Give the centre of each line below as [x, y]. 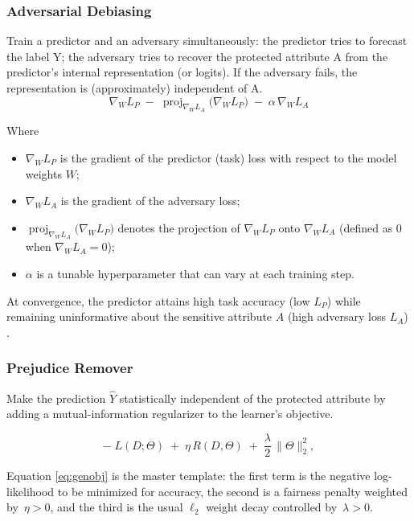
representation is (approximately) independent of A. [135, 88]
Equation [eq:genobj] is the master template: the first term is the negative [189, 476]
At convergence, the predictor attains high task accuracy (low [158, 300]
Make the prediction [56, 398]
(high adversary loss [336, 316]
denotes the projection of [179, 227]
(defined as [366, 227]
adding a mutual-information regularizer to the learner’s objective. [170, 414]
